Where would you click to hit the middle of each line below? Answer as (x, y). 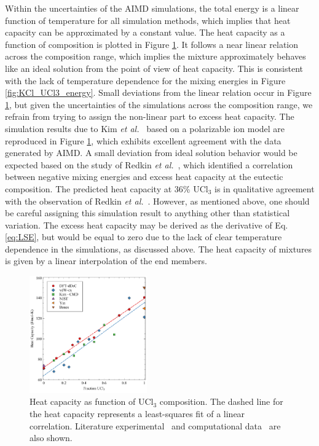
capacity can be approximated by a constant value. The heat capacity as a (145, 32)
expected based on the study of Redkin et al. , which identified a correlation (149, 164)
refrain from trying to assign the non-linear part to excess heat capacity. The (150, 116)
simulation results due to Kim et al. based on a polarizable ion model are (145, 128)
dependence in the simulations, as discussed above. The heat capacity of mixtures (159, 248)
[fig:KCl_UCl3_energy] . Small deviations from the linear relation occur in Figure (158, 92)
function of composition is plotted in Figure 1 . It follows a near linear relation (152, 44)
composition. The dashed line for (221, 401)
